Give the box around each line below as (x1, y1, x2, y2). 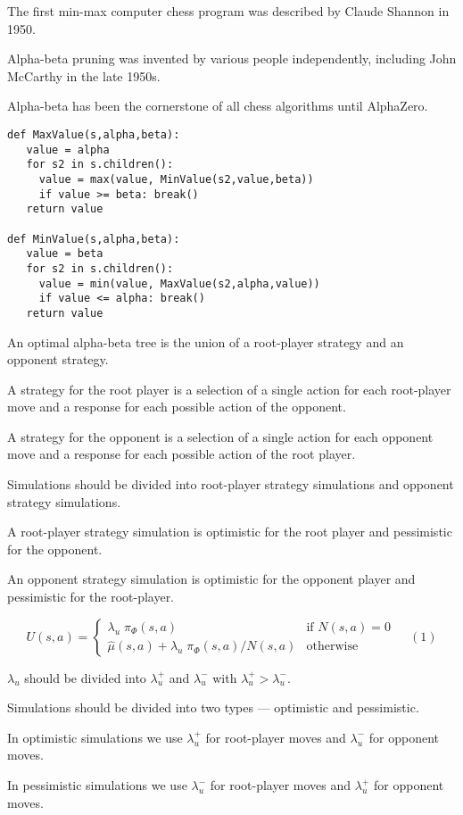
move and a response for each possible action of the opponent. (7, 397, 346, 416)
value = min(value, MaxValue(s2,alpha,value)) (38, 277, 320, 290)
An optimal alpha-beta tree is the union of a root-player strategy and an (7, 332, 404, 351)
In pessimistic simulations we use (7, 776, 187, 794)
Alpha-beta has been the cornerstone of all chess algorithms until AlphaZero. (7, 96, 428, 115)
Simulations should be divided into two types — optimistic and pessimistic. (7, 698, 419, 717)
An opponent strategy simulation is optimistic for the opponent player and (7, 570, 416, 588)
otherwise (306, 640, 359, 653)
